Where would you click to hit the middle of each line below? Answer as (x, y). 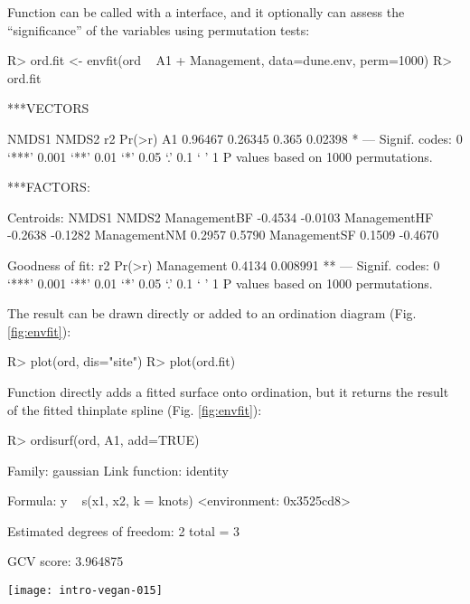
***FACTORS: (49, 187)
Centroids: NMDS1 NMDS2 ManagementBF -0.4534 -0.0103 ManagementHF (221, 217)
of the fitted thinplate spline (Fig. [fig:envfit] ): (135, 409)
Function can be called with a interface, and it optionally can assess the (206, 12)
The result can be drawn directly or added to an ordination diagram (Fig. (212, 313)
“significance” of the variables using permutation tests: (159, 29)
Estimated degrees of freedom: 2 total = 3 (124, 530)
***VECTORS (48, 108)
